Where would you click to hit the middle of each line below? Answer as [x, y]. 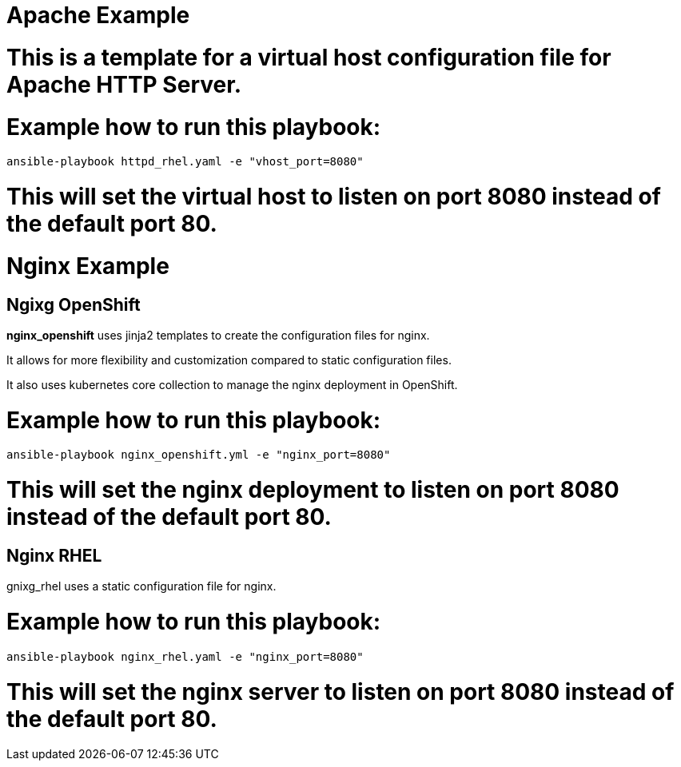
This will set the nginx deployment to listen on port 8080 [313, 490]
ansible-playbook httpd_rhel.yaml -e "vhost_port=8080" [185, 162]
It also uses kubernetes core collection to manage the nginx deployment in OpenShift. [232, 384]
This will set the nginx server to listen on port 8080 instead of [340, 691]
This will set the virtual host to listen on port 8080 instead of [334, 197]
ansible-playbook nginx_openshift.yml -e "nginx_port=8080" [199, 455]
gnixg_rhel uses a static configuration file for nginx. [141, 586]
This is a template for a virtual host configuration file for [309, 57]
